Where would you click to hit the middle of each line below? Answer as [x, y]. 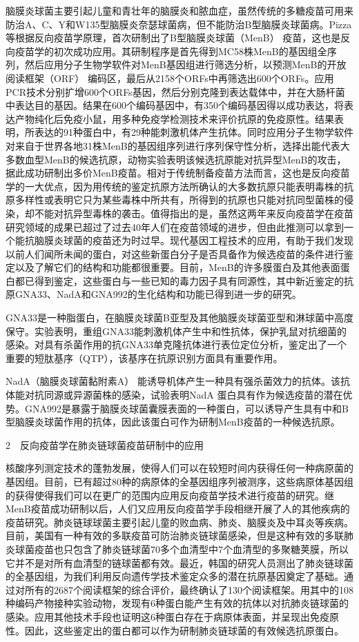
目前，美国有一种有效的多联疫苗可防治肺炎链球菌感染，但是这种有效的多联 [175, 535]
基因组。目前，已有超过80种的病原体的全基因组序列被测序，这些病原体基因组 [179, 481]
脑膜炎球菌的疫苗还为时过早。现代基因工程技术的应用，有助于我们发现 [194, 240]
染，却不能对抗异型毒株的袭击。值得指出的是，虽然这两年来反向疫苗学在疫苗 [179, 213]
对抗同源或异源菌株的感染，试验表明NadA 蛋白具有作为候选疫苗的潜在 [184, 395]
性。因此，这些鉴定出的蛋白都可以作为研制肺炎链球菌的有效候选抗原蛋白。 [175, 630]
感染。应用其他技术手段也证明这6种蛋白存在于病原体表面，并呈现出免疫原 [172, 616]
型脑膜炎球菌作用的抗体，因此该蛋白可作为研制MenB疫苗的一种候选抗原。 [173, 422]
